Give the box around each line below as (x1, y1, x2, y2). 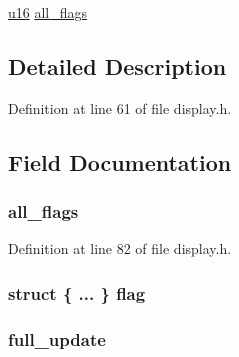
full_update (8, 326, 106, 351)
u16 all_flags (8, 2, 88, 22)
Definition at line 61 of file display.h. (8, 97, 232, 118)
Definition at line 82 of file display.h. (8, 238, 232, 259)
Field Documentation (8, 146, 232, 177)
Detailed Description (8, 50, 227, 81)
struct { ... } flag (8, 280, 146, 305)
